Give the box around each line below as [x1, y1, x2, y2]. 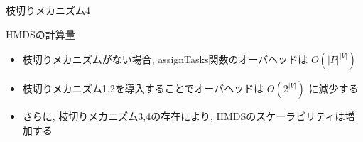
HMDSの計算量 [6, 26, 75, 41]
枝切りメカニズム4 [6, 3, 90, 17]
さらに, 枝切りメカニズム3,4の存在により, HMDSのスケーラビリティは [22, 109, 345, 124]
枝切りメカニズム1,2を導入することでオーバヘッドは [22, 81, 264, 96]
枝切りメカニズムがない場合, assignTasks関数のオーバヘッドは [22, 52, 308, 67]
